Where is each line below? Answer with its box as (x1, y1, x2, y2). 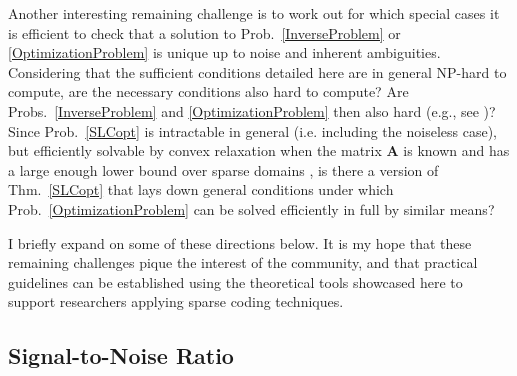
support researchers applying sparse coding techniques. (8, 291, 344, 312)
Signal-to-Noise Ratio (8, 340, 234, 371)
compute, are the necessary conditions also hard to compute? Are (8, 81, 409, 102)
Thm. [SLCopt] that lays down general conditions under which (8, 179, 394, 200)
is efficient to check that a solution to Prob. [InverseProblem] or (8, 22, 401, 43)
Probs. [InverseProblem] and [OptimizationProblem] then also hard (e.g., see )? (8, 100, 496, 121)
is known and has (403, 140, 510, 161)
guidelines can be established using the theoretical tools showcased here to (8, 271, 463, 292)
